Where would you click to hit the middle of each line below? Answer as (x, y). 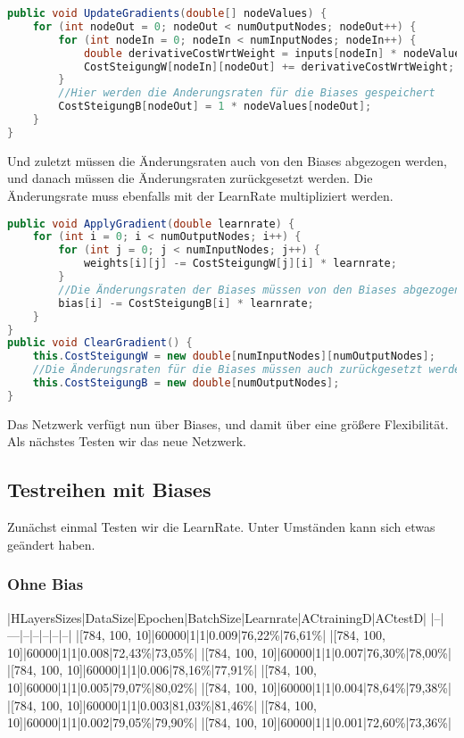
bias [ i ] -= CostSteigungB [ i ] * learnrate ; (186, 303)
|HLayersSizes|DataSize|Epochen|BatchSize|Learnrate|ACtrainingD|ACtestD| (217, 617)
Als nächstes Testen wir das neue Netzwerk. (127, 441)
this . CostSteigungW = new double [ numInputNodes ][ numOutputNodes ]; (234, 357)
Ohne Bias (46, 584)
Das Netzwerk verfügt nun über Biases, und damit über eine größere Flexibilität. (228, 423)
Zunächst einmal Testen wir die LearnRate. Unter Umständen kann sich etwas (221, 527)
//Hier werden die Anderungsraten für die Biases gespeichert (247, 93)
